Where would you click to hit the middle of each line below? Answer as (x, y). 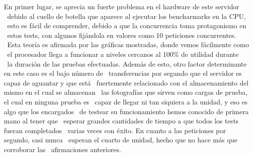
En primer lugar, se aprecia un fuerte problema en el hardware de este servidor (122, 6)
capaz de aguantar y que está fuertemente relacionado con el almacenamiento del (126, 82)
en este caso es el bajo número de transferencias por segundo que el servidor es (123, 73)
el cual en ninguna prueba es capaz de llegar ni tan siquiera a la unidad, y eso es (126, 101)
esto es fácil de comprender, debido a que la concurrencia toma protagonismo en (127, 26)
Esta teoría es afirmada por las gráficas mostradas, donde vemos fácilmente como (128, 44)
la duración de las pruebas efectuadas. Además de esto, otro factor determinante (127, 63)
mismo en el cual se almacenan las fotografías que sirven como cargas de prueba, (126, 92)
